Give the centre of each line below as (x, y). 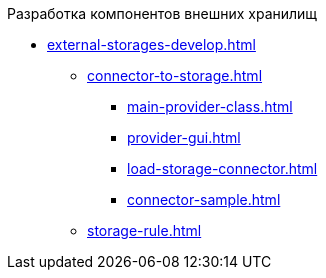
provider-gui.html (184, 137)
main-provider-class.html (210, 106)
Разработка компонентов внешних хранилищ (162, 13)
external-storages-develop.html (151, 44)
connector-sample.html (204, 199)
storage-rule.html (144, 230)
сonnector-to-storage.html (175, 75)
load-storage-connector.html (222, 168)
